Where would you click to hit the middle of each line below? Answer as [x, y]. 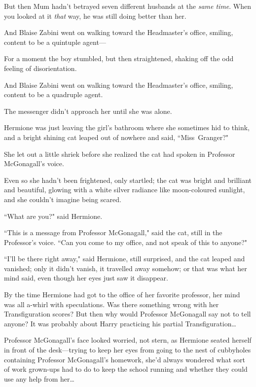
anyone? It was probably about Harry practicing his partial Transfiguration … [120, 323]
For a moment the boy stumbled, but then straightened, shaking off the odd [119, 58]
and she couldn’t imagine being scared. [63, 199]
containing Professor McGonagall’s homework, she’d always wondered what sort [125, 359]
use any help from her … [39, 378]
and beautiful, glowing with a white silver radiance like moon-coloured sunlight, [125, 190]
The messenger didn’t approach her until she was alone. [88, 111]
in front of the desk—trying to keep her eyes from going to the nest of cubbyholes [128, 350]
